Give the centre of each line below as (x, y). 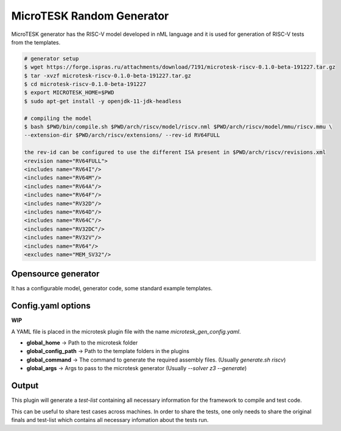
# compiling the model (58, 118)
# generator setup (51, 58)
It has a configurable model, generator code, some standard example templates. (112, 289)
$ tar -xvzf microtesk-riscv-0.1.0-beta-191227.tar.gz (107, 75)
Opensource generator (55, 274)
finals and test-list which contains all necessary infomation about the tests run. (110, 419)
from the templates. (36, 42)
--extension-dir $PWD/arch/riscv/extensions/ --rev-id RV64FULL (122, 135)
